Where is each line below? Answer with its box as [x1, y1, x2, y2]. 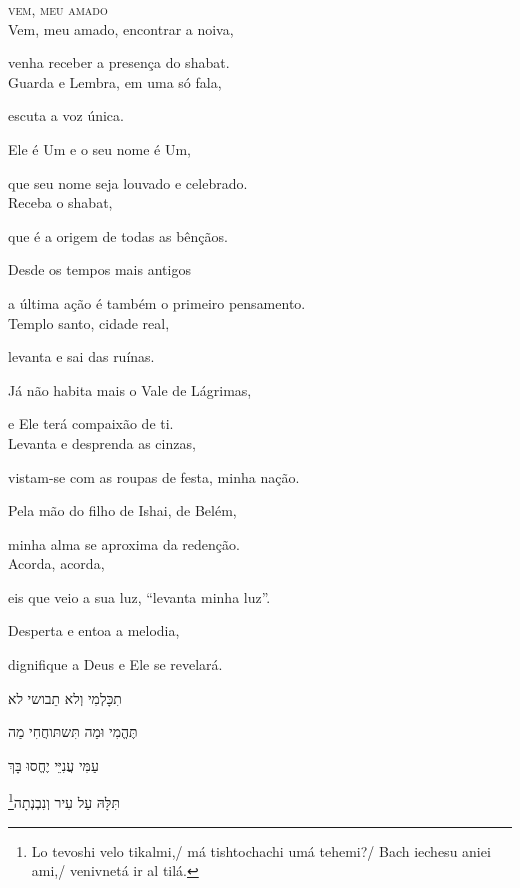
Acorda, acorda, [8, 553, 105, 574]
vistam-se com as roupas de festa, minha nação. [8, 466, 300, 487]
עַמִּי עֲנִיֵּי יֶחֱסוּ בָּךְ [8, 754, 99, 775]
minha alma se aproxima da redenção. [8, 533, 240, 554]
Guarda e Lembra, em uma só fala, [8, 71, 222, 92]
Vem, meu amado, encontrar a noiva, [8, 18, 234, 39]
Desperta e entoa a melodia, [8, 620, 180, 641]
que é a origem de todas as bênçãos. [8, 225, 228, 246]
